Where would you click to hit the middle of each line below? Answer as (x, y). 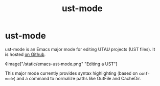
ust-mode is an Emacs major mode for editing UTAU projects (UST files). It (80, 49)
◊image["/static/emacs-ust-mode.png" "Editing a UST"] (61, 64)
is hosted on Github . (25, 54)
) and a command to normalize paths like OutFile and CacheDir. (77, 78)
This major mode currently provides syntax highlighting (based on (71, 73)
